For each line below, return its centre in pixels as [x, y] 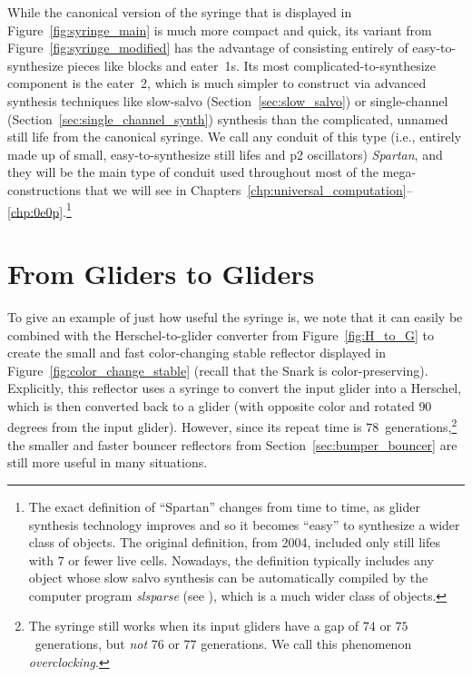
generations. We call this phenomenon [306, 644]
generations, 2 [421, 426]
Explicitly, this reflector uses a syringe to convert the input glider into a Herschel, [235, 388]
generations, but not [91, 644]
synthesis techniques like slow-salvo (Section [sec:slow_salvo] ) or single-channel [228, 100]
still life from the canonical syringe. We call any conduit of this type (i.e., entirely [235, 137]
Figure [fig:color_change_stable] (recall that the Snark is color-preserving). [218, 370]
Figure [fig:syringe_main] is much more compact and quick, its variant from [220, 29]
